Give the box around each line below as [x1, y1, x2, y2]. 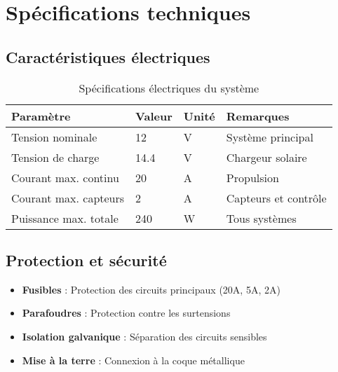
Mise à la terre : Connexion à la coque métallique [22, 352, 245, 367]
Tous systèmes [226, 209, 297, 226]
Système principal [226, 128, 313, 145]
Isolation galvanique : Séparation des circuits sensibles [22, 329, 267, 343]
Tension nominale [11, 128, 97, 145]
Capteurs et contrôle [226, 189, 327, 206]
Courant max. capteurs [11, 189, 125, 206]
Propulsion [226, 169, 279, 186]
